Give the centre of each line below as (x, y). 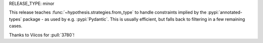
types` (15, 19)
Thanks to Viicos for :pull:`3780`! (42, 35)
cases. (16, 26)
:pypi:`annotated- (225, 13)
